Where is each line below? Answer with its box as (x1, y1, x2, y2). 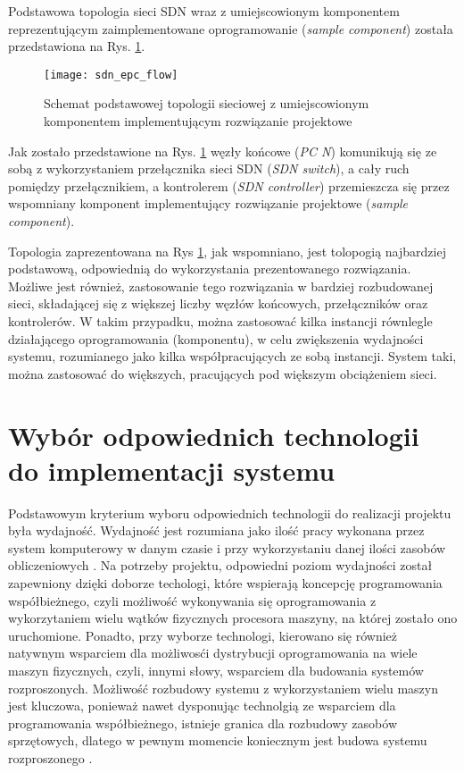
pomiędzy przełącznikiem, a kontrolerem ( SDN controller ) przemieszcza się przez (8, 176, 450, 195)
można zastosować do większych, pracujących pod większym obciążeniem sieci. (8, 364, 437, 382)
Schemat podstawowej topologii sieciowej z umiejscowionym (44, 94, 369, 113)
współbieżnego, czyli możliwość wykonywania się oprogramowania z (8, 591, 377, 609)
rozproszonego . (8, 748, 93, 767)
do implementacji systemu (8, 451, 336, 488)
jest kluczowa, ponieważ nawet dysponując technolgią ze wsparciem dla (8, 696, 396, 715)
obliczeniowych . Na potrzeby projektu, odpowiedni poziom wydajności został (8, 556, 433, 575)
